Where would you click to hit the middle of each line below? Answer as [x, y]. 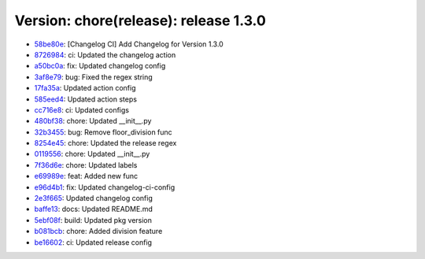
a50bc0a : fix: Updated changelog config [100, 66]
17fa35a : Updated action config [85, 88]
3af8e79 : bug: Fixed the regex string [93, 77]
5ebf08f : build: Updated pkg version [93, 220]
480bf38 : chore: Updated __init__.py [93, 121]
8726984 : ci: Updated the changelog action [105, 54]
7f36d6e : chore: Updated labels [86, 165]
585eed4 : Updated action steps [86, 99]
